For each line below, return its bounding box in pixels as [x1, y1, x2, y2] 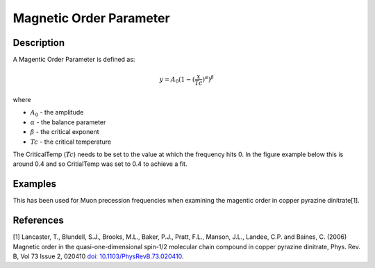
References [12, 215, 64, 226]
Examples [12, 178, 57, 190]
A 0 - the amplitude [30, 108, 84, 118]
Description [12, 37, 65, 49]
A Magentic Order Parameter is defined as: [12, 56, 135, 64]
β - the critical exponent [30, 128, 100, 136]
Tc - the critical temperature [30, 137, 111, 146]
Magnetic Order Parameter [12, 10, 170, 26]
